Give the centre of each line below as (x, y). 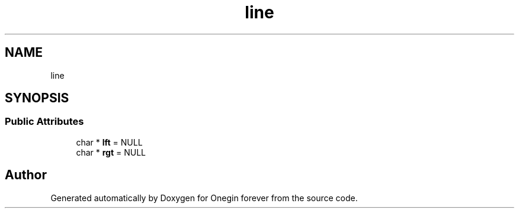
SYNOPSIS (37, 98)
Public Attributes (44, 122)
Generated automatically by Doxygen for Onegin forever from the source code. (204, 198)
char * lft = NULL (109, 142)
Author (26, 175)
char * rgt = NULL (111, 152)
